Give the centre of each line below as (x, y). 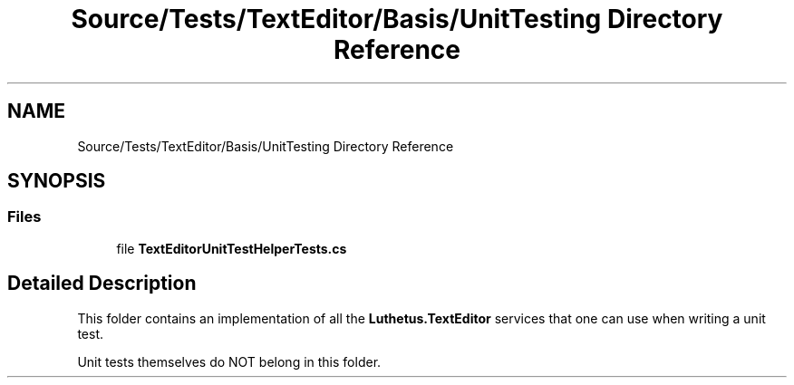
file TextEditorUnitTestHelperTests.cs (232, 248)
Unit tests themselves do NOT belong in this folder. (229, 361)
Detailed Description (102, 284)
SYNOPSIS (57, 181)
